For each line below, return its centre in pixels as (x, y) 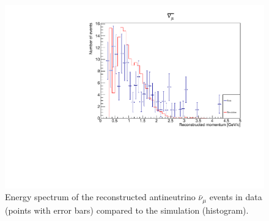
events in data (236, 197)
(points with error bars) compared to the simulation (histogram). (127, 210)
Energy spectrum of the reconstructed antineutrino (100, 197)
